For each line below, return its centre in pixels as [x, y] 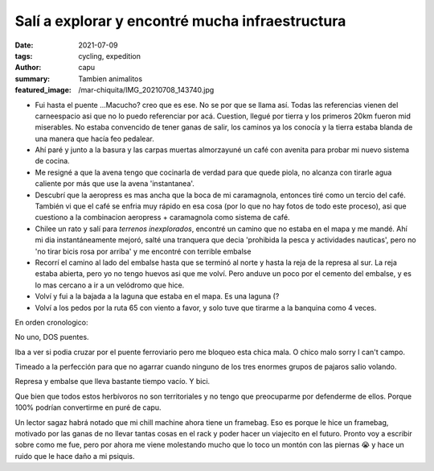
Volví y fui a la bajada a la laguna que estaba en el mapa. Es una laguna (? [157, 296]
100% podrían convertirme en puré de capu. [88, 407]
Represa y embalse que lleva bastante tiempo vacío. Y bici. [113, 382]
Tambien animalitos [111, 78]
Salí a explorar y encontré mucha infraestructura [180, 21]
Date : [24, 45]
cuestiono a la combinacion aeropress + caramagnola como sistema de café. [162, 217]
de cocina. [52, 161]
